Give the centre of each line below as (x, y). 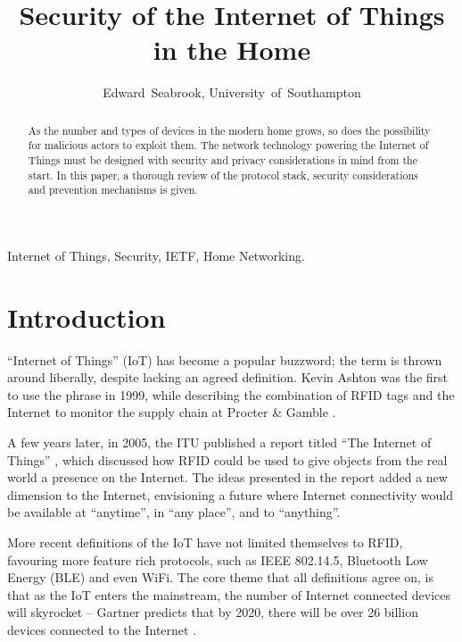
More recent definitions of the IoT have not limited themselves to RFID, (205, 542)
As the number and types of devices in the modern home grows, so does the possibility (229, 130)
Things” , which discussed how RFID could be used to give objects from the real (227, 459)
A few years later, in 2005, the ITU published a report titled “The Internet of (219, 442)
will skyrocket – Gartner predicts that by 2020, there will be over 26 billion (213, 612)
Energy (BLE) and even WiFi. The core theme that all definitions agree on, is (221, 577)
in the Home (232, 50)
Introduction (87, 317)
